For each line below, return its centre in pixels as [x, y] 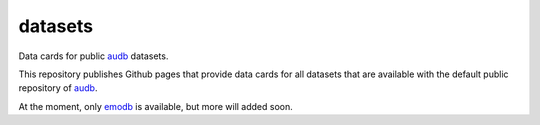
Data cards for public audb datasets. [93, 56]
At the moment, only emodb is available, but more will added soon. [156, 106]
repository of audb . [58, 88]
